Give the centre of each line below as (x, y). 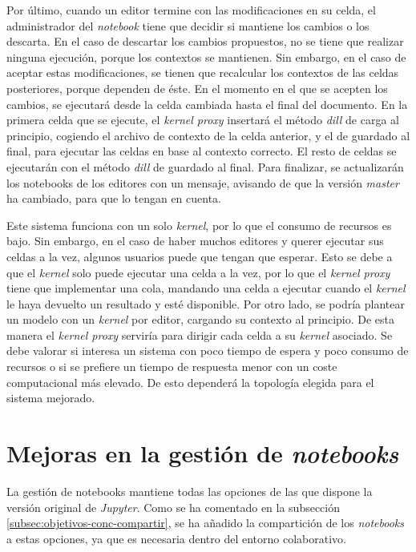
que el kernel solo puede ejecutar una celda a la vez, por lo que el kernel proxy (198, 272)
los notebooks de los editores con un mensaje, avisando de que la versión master (203, 182)
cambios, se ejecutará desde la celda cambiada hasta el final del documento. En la (207, 104)
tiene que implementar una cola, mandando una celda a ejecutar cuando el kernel (206, 288)
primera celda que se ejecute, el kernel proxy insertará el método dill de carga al (203, 120)
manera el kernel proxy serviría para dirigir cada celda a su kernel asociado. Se (200, 334)
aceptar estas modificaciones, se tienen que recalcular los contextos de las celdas (203, 73)
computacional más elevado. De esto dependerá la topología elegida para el (190, 382)
